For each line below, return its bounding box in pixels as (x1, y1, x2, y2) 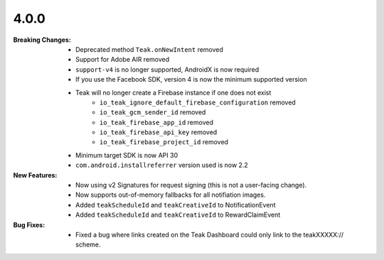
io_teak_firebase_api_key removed (100, 128, 218, 136)
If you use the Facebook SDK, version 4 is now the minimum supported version (75, 75, 307, 84)
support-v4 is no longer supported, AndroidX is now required (75, 65, 260, 74)
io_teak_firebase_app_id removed (100, 118, 213, 126)
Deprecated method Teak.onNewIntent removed (75, 45, 224, 53)
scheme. (75, 240, 101, 249)
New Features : (13, 170, 58, 179)
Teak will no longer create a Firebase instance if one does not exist (75, 88, 272, 97)
